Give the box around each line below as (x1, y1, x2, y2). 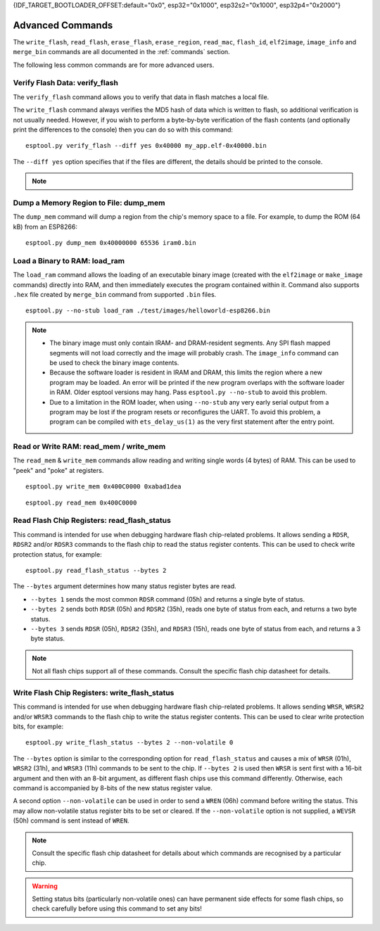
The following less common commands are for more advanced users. (13, 61, 215, 69)
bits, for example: (13, 722, 63, 730)
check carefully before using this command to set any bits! (32, 904, 202, 913)
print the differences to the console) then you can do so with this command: (13, 125, 234, 134)
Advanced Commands (13, 19, 113, 31)
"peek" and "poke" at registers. (13, 466, 104, 474)
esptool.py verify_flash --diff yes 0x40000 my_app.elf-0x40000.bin (25, 141, 267, 150)
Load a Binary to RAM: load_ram (13, 255, 125, 265)
